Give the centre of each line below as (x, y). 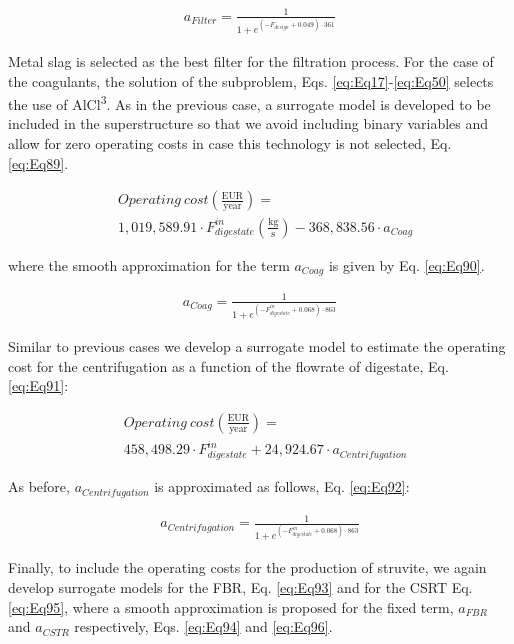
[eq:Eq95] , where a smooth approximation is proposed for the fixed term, (231, 606)
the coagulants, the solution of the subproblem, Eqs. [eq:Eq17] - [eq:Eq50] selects (251, 80)
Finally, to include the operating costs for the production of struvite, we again (247, 567)
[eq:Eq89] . (38, 162)
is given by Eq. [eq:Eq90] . (406, 264)
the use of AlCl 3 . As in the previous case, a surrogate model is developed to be (249, 102)
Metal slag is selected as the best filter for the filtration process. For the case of (251, 60)
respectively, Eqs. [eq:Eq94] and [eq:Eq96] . (203, 626)
